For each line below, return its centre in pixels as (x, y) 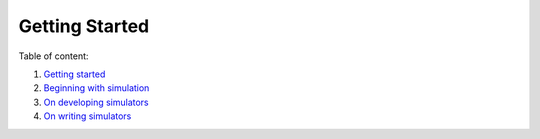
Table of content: (53, 56)
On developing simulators (96, 102)
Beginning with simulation (96, 88)
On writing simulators (87, 116)
